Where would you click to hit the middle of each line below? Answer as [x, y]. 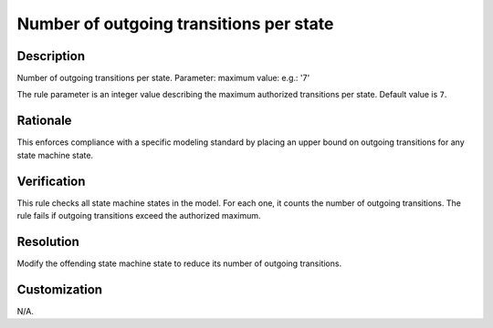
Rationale [44, 121]
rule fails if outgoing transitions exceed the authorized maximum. [139, 216]
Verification [51, 181]
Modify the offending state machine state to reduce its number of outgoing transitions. [179, 263]
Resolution [48, 241]
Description [51, 56]
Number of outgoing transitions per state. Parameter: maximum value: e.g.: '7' [163, 78]
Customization [60, 289]
